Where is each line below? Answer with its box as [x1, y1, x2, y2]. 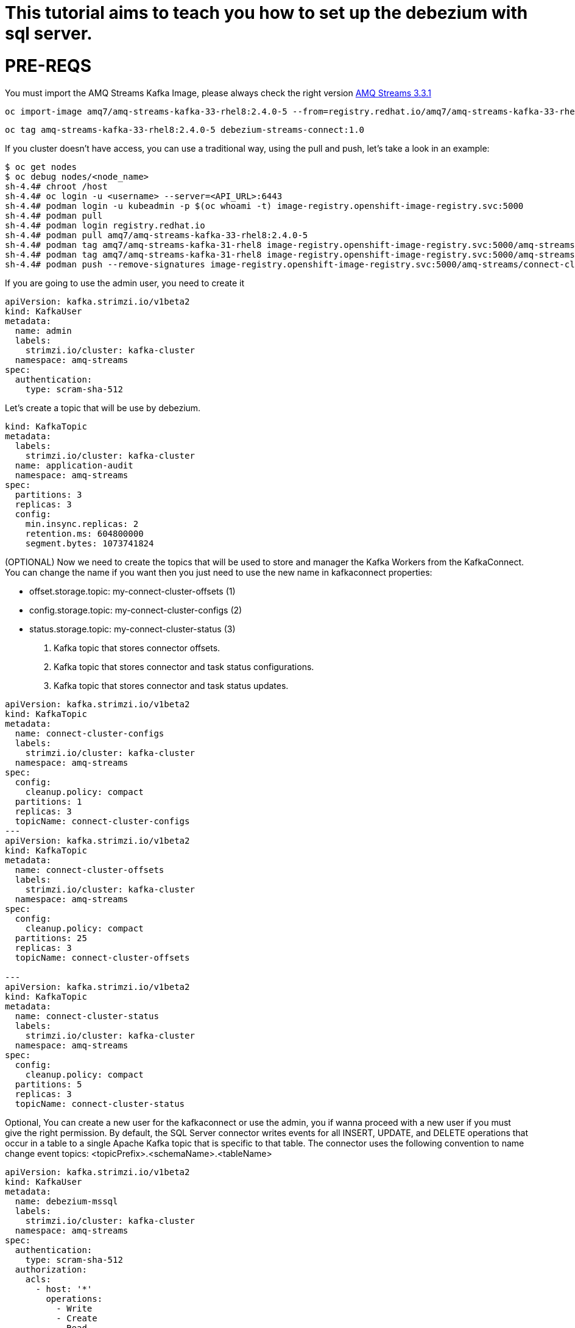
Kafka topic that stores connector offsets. [54, 642, 220, 653]
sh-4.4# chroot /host [5, 181, 108, 191]
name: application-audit [15, 460, 133, 470]
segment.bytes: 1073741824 [25, 538, 154, 548]
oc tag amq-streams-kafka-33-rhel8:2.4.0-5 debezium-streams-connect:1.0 [5, 124, 365, 135]
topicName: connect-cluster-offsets [15, 952, 190, 962]
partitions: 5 [15, 1079, 82, 1089]
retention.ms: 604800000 [25, 528, 144, 539]
